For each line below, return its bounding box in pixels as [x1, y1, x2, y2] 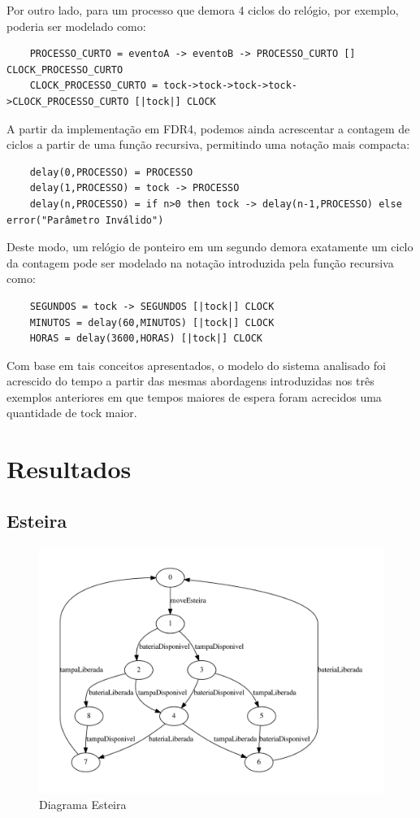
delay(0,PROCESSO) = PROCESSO [29, 166, 193, 178]
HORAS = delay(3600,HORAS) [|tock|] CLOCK [29, 333, 262, 345]
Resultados [6, 452, 132, 485]
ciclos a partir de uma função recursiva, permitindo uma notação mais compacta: [6, 136, 410, 153]
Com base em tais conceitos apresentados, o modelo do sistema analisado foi [6, 356, 386, 373]
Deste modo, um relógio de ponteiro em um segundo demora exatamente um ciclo [6, 238, 414, 255]
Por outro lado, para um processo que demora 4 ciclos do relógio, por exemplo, [6, 2, 399, 18]
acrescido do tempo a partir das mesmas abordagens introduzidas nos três [6, 372, 375, 389]
